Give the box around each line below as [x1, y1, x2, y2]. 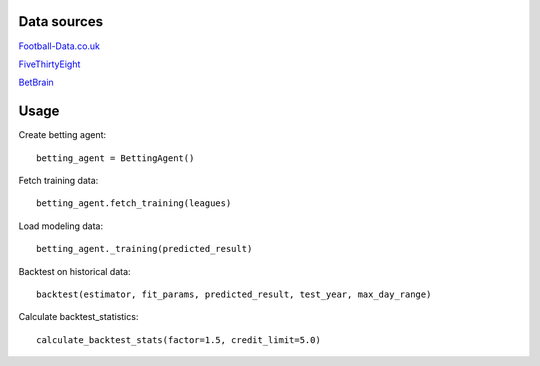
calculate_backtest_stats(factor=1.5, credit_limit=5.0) [36, 334, 322, 345]
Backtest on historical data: [18, 265, 131, 277]
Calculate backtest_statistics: [18, 311, 139, 323]
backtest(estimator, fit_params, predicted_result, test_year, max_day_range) [36, 288, 432, 300]
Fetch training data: [18, 174, 99, 186]
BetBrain [18, 76, 54, 89]
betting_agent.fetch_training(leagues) [36, 198, 232, 209]
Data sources [18, 13, 104, 30]
